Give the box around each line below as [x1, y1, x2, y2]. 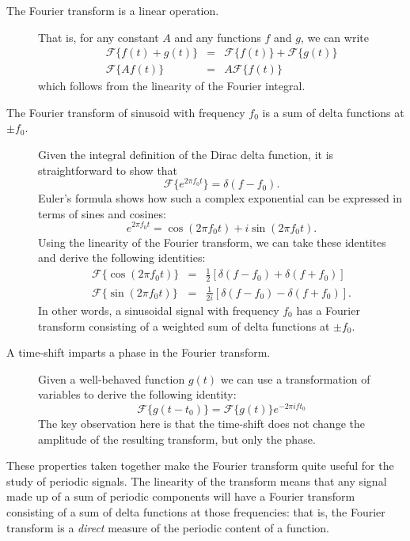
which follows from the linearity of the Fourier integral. [38, 78, 306, 94]
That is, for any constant [38, 28, 159, 45]
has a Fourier [296, 301, 360, 318]
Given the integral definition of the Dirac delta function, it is [38, 146, 334, 163]
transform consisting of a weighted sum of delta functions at [38, 317, 330, 334]
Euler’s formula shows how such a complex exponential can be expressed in [38, 190, 403, 206]
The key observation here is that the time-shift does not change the [38, 415, 365, 432]
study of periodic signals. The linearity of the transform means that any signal [6, 472, 387, 489]
